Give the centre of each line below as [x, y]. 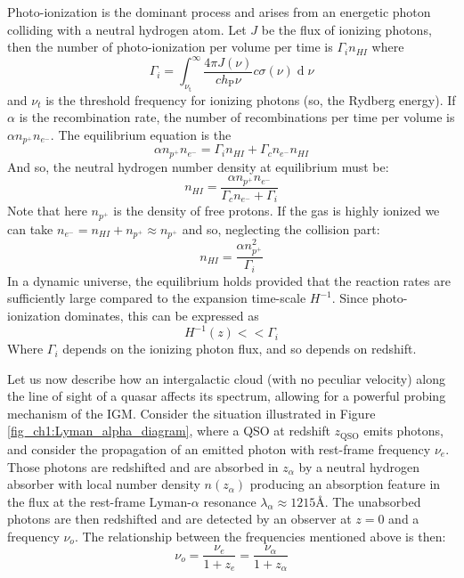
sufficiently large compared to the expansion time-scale [157, 298]
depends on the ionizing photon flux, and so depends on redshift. [240, 349]
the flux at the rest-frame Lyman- [99, 501]
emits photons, [403, 431]
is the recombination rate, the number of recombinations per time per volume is [237, 117]
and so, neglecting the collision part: [281, 228]
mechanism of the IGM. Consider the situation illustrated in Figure [191, 413]
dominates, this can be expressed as [162, 315]
